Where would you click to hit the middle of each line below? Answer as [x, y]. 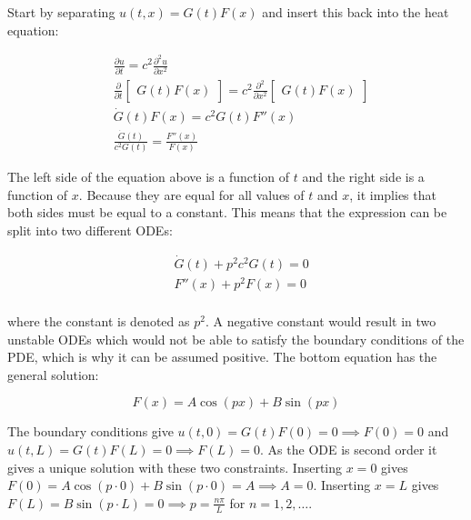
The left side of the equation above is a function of [149, 177]
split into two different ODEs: [90, 230]
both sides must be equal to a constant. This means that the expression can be [227, 212]
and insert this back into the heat [356, 12]
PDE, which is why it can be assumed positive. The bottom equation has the [222, 357]
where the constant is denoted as [99, 321]
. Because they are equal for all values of [191, 194]
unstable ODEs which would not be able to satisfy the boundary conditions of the [236, 339]
